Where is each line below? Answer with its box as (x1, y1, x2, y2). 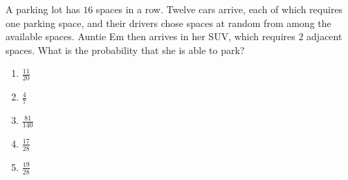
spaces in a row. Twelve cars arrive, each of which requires (95, 2, 343, 16)
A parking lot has (6, 2, 80, 16)
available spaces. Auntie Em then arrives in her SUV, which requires (6, 29, 295, 44)
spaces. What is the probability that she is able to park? (6, 42, 245, 57)
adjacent (306, 29, 342, 44)
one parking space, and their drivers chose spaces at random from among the (6, 15, 331, 30)
